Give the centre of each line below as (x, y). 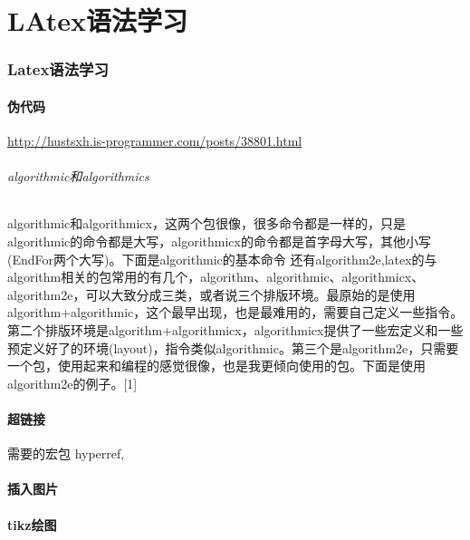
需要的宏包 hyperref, (66, 453)
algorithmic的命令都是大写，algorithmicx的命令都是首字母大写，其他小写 (219, 241)
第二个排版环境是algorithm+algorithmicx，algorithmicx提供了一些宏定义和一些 (235, 329)
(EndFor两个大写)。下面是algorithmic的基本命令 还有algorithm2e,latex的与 (222, 259)
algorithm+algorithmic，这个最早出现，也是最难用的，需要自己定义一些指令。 (235, 312)
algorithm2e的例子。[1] (72, 383)
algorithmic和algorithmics (78, 176)
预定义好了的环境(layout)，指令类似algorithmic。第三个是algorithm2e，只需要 (233, 347)
